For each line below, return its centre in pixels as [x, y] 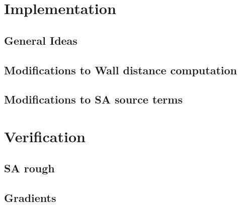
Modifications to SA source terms [93, 99]
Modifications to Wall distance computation [120, 70]
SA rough [29, 168]
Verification [45, 136]
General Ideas [41, 40]
